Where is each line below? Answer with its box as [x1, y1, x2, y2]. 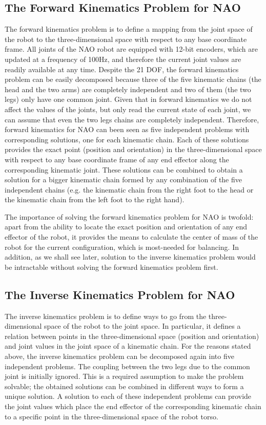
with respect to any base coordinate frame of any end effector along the [5, 154, 229, 164]
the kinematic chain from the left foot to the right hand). [5, 194, 185, 205]
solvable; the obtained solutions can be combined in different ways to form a [5, 380, 244, 391]
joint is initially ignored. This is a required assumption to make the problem [5, 371, 244, 381]
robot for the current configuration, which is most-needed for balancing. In [5, 241, 239, 252]
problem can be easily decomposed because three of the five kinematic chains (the [5, 74, 261, 84]
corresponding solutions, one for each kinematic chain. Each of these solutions [5, 134, 249, 144]
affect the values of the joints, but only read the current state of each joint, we [5, 103, 251, 114]
